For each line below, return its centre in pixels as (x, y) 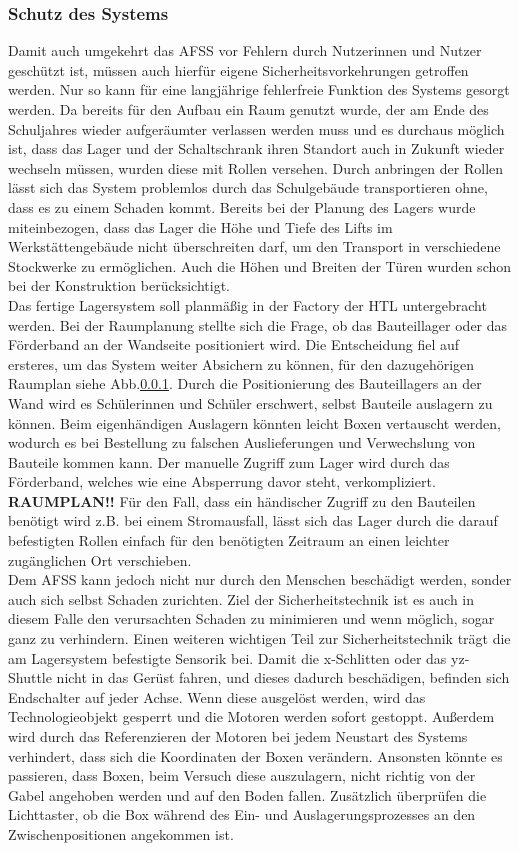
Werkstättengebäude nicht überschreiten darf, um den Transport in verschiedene (254, 246)
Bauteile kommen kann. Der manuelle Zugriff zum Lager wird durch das (229, 461)
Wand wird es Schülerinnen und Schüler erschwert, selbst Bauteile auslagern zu (250, 402)
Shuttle (30, 677)
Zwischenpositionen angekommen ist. (121, 833)
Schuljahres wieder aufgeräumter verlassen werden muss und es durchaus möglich (256, 128)
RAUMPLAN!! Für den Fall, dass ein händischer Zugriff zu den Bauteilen (242, 500)
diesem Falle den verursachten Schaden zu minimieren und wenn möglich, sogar (251, 618)
